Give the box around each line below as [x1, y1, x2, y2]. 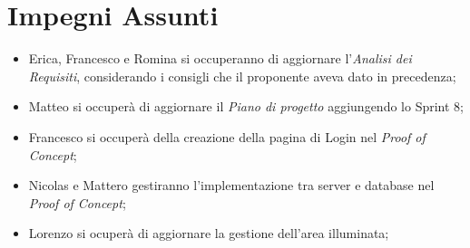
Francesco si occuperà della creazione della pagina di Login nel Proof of [28, 127, 426, 146]
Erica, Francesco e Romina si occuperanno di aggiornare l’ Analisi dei [28, 49, 412, 68]
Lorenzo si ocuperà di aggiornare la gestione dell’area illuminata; [28, 224, 389, 243]
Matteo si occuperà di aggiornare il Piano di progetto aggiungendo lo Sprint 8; [28, 97, 464, 116]
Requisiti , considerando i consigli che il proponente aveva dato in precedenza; [28, 66, 456, 85]
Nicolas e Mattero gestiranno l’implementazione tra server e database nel [28, 176, 435, 195]
